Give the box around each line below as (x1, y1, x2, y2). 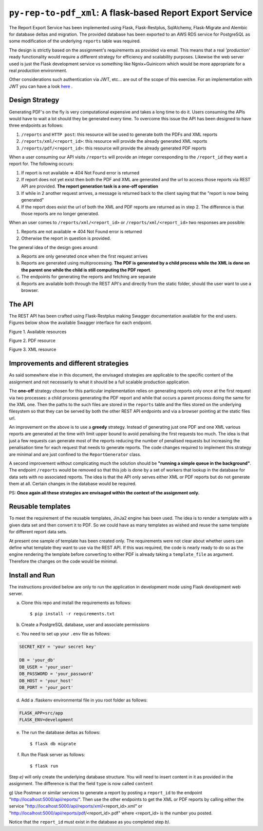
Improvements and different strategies (9, 359, 129, 368)
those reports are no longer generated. (21, 211, 99, 217)
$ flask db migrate (30, 741, 76, 746)
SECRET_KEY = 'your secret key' (19, 643, 97, 649)
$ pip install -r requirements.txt (30, 611, 115, 616)
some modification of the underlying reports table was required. (9, 38, 141, 44)
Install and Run (9, 571, 56, 579)
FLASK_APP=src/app (19, 710, 63, 716)
